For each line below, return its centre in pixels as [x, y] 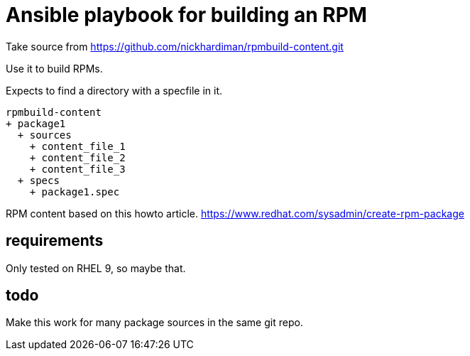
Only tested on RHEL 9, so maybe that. [96, 268]
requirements [55, 241]
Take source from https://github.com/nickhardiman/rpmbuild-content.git [175, 46]
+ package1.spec [75, 192]
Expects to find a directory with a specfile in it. [114, 90]
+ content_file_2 [77, 157]
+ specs [38, 180]
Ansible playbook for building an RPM [186, 15]
